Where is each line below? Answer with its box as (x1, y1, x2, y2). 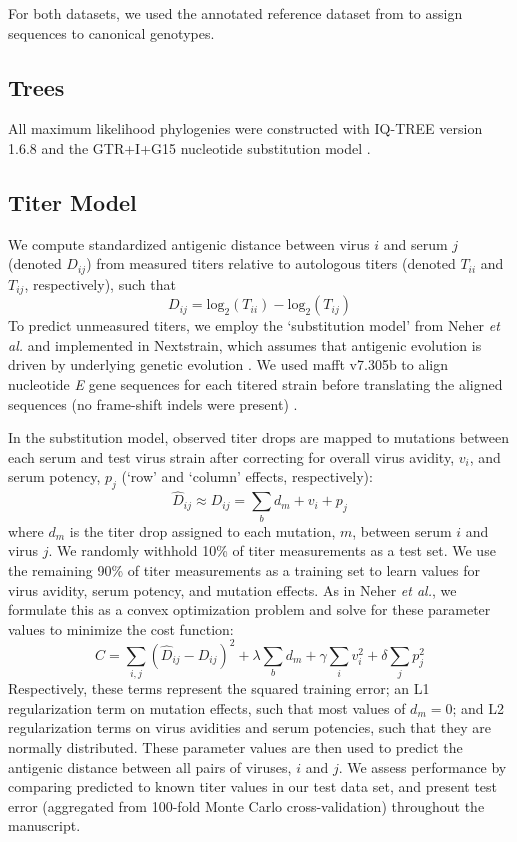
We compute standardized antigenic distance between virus (8, 233, 370, 254)
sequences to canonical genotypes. (8, 22, 215, 43)
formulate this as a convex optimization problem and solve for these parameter (8, 599, 491, 620)
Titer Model (8, 186, 137, 217)
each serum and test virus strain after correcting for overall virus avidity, (8, 446, 455, 467)
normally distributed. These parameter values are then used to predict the (8, 736, 463, 757)
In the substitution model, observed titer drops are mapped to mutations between (8, 427, 510, 448)
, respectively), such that (24, 273, 176, 294)
